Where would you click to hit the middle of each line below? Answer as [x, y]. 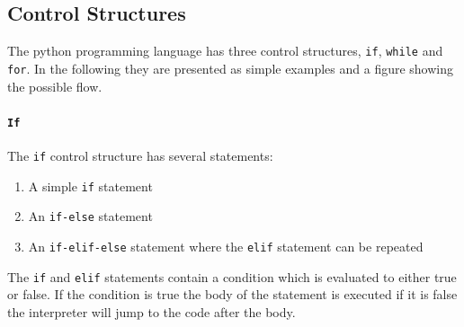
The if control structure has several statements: [140, 155]
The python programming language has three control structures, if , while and [225, 51]
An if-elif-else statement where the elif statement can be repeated [226, 246]
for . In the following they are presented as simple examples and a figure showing [231, 68]
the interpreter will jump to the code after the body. [152, 311]
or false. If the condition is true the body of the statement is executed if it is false [232, 294]
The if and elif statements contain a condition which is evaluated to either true [232, 276]
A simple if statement [90, 186]
